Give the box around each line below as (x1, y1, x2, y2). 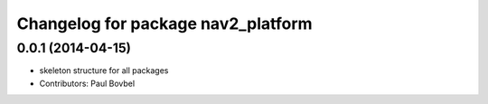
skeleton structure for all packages (39, 65, 169, 76)
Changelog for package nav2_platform (16, 14, 313, 33)
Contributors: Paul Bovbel (39, 78, 136, 89)
